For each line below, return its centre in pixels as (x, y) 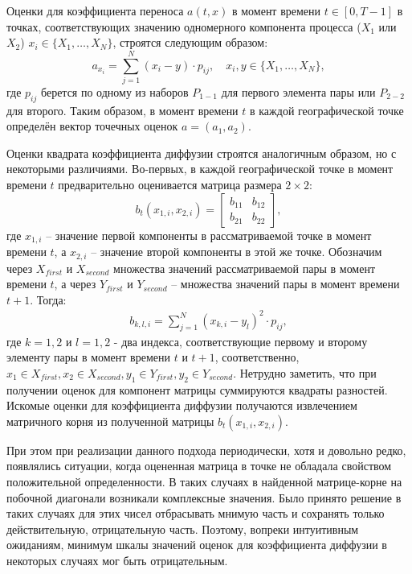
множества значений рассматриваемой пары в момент (245, 268)
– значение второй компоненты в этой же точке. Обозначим (237, 252)
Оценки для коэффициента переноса (95, 10)
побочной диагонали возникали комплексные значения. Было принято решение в (204, 497)
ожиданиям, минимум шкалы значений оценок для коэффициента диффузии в (197, 545)
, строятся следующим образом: (190, 42)
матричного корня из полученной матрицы (110, 421)
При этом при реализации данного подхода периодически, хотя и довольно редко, (206, 450)
